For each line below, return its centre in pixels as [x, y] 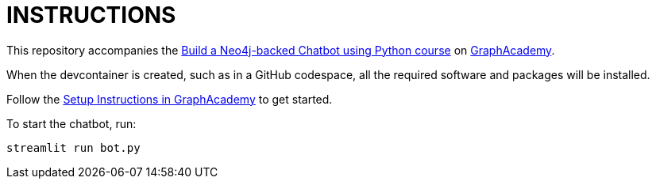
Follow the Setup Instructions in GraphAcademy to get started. [170, 99]
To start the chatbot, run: [71, 123]
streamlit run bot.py [73, 147]
